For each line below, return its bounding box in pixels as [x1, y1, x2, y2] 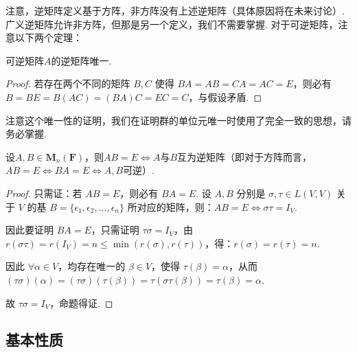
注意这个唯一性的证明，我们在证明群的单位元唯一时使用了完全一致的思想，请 [5, 113, 352, 127]
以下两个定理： [14, 30, 82, 45]
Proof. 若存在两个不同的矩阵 [5, 76, 130, 91]
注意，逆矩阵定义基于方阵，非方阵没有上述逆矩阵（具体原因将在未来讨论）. [5, 3, 345, 17]
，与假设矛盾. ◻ [188, 89, 262, 104]
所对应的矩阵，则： [127, 199, 214, 214]
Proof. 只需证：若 [5, 185, 82, 200]
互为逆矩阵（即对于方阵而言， [177, 149, 312, 163]
